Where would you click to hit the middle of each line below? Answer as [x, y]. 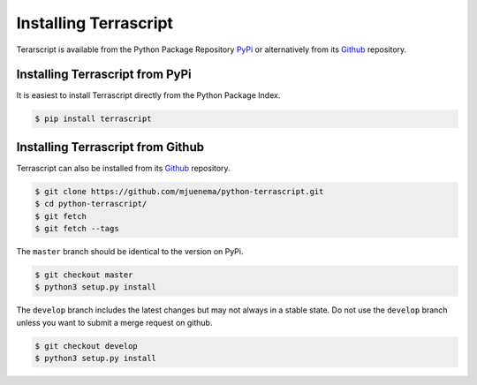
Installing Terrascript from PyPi [104, 75]
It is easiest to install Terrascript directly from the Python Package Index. [148, 95]
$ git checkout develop [87, 346]
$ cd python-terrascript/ [91, 204]
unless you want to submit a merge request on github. [114, 322]
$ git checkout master [84, 275]
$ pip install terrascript [93, 119]
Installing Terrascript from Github [110, 147]
